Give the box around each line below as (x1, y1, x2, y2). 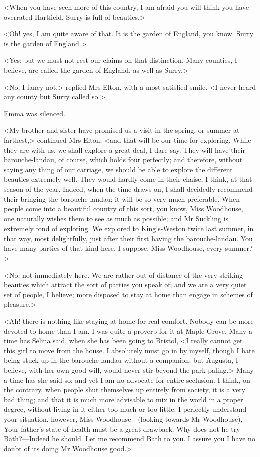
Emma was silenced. (4, 108, 65, 118)
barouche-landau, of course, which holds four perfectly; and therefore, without (4, 154, 243, 165)
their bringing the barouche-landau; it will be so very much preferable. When (4, 193, 240, 204)
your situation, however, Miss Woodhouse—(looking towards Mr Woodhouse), (4, 413, 243, 424)
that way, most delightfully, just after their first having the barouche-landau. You (4, 233, 253, 243)
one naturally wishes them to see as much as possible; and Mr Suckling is (4, 213, 229, 223)
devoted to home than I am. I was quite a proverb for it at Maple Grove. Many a (4, 325, 252, 336)
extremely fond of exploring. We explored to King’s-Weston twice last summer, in (4, 223, 254, 234)
